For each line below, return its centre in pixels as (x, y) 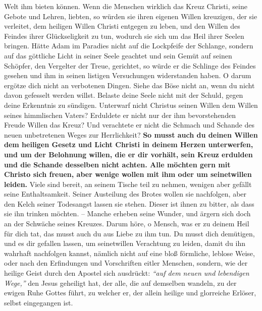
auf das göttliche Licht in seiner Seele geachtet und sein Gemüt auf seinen (118, 55)
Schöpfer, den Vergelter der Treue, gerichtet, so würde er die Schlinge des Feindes (130, 65)
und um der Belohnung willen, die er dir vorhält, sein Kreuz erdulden (128, 154)
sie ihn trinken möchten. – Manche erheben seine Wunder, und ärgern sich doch (127, 213)
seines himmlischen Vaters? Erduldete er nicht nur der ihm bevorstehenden (120, 115)
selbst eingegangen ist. (39, 302)
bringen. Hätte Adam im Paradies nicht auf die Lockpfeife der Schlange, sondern (129, 46)
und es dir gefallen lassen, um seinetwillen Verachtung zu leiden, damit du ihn (125, 243)
